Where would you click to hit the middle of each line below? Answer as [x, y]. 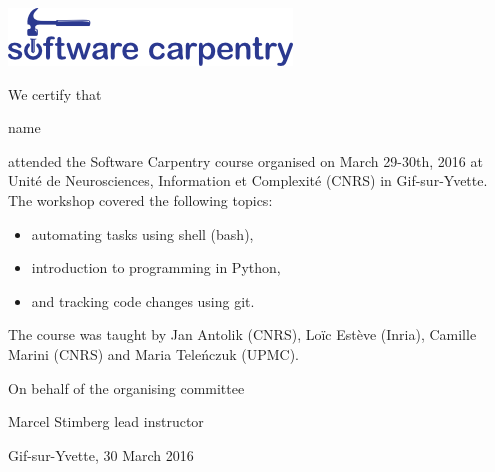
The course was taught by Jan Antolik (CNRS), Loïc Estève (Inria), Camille [242, 334]
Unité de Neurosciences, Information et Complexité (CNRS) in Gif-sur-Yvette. [248, 180]
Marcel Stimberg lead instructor [106, 421]
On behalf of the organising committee [126, 387]
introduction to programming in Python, [156, 267]
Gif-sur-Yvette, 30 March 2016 [101, 454]
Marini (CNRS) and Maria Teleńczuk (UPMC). [154, 353]
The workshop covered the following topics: [140, 199]
